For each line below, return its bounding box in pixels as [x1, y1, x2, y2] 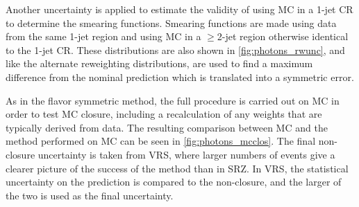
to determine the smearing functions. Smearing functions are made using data [6, 15, 337, 30]
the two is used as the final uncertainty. [6, 188, 174, 202]
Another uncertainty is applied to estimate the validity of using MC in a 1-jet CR [6, 2, 353, 16]
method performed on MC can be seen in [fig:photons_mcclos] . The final [6, 134, 316, 148]
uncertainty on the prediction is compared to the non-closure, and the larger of [6, 174, 342, 189]
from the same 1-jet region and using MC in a [6, 29, 201, 44]
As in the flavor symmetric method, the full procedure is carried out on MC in [6, 93, 340, 107]
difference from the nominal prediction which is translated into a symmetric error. [6, 69, 354, 84]
